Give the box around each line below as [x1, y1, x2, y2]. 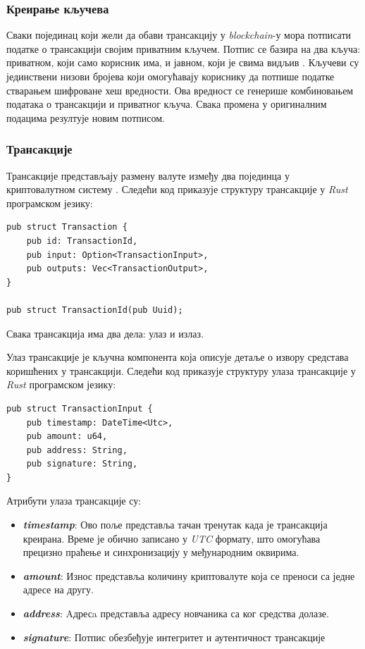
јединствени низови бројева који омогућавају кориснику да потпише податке [6, 69, 335, 83]
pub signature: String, [26, 459, 138, 469]
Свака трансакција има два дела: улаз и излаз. [6, 326, 204, 340]
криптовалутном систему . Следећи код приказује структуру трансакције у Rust [6, 182, 348, 197]
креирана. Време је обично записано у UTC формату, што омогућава [23, 531, 321, 545]
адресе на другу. [23, 582, 94, 597]
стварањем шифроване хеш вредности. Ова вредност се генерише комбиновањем [6, 82, 354, 97]
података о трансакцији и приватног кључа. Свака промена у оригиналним [6, 97, 327, 111]
